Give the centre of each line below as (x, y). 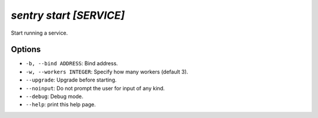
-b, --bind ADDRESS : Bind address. (72, 63)
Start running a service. (39, 33)
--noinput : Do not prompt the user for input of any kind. (95, 88)
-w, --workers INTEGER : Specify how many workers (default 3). (107, 72)
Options (26, 50)
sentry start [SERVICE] (68, 15)
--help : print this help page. (61, 104)
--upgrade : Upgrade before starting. (71, 80)
